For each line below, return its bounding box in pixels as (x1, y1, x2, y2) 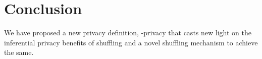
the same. (4, 47, 34, 57)
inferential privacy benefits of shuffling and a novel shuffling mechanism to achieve (4, 37, 258, 47)
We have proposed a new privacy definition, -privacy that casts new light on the (4, 27, 251, 38)
